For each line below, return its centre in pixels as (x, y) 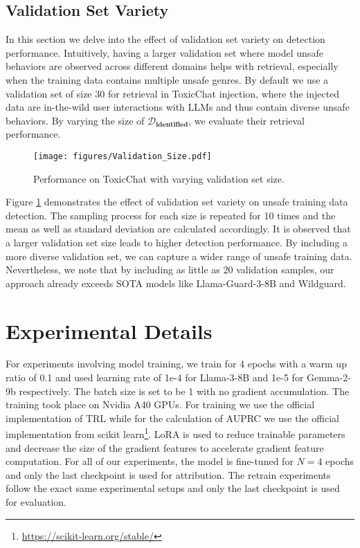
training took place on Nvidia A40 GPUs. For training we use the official (160, 404)
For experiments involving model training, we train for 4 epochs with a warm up (176, 364)
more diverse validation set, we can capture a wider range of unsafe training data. (179, 256)
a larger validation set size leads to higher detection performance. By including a (177, 242)
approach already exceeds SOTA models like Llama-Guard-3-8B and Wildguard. (176, 283)
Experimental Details (109, 330)
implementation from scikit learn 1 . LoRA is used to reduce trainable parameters (175, 433)
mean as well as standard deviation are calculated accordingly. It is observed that (178, 229)
